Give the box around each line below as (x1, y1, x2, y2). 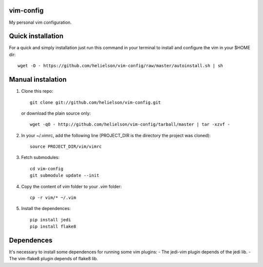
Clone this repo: (21, 88, 54, 94)
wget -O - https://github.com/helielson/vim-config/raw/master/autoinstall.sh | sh (18, 63, 224, 69)
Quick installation (9, 32, 64, 40)
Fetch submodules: (21, 155, 60, 160)
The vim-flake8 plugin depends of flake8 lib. (9, 256, 98, 262)
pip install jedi (30, 217, 71, 222)
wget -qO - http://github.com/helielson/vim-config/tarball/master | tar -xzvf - (30, 122, 230, 127)
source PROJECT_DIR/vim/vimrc (30, 144, 102, 149)
